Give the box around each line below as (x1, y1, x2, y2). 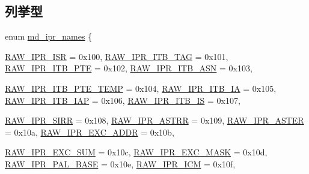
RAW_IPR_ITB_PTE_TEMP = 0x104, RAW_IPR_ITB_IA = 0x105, (5, 82, 277, 94)
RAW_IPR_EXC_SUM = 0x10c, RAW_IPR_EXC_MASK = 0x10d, (5, 146, 268, 158)
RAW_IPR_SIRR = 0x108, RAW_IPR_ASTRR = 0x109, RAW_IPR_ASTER (5, 114, 304, 127)
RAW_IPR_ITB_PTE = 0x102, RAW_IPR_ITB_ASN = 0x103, (5, 62, 252, 74)
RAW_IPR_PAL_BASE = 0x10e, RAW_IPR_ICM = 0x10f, (5, 157, 236, 170)
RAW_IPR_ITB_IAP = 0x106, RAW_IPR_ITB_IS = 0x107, (5, 94, 240, 106)
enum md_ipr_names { (5, 30, 93, 43)
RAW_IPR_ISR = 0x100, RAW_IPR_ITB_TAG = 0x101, (5, 50, 228, 62)
